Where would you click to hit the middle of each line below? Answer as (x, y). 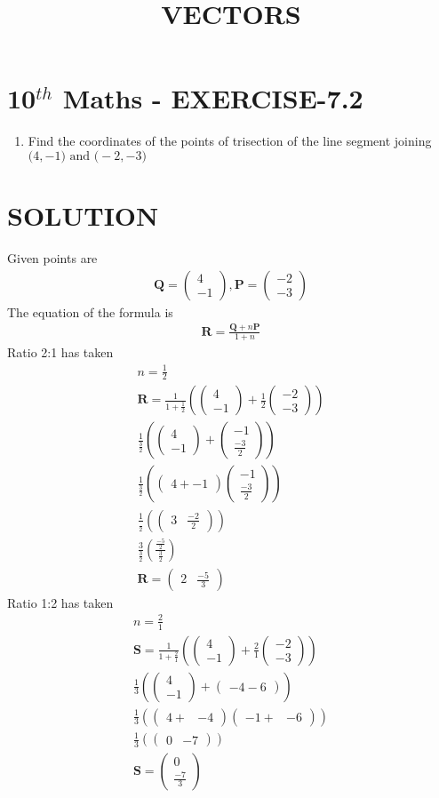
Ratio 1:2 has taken (60, 602)
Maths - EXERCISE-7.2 (213, 98)
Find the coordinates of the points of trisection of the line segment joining (230, 141)
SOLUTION (83, 215)
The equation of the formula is (90, 311)
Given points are (52, 258)
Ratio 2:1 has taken (60, 352)
